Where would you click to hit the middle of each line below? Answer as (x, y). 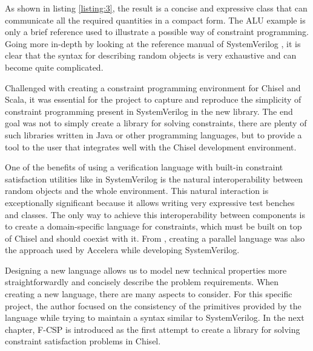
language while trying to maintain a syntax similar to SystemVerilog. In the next (155, 317)
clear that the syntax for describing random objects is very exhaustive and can (151, 55)
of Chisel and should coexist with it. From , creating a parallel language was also (155, 238)
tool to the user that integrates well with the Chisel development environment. (151, 147)
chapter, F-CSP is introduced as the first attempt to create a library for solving (153, 329)
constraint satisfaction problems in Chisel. (83, 341)
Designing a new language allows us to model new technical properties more (146, 270)
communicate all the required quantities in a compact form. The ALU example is (155, 20)
